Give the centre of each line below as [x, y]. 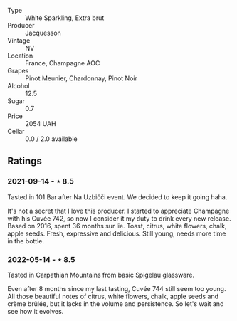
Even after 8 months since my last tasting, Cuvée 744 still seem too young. [117, 288]
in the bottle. [26, 241]
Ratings [25, 161]
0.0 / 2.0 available [51, 139]
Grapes [18, 71]
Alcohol [19, 86]
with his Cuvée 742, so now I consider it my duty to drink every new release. [119, 218]
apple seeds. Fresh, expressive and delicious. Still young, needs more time [117, 233]
